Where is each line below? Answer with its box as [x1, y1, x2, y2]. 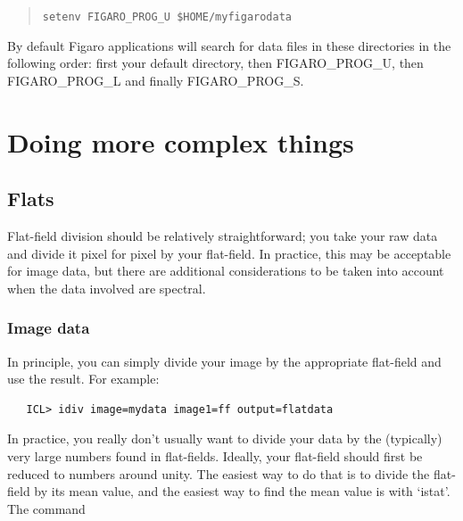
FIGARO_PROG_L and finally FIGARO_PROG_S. [7, 70, 304, 89]
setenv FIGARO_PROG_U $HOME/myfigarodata [42, 11, 292, 23]
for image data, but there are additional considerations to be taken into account [7, 261, 444, 280]
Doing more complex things [7, 123, 354, 160]
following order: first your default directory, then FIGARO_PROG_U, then [7, 54, 424, 72]
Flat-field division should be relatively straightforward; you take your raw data [7, 227, 438, 245]
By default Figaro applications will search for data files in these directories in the [7, 36, 451, 54]
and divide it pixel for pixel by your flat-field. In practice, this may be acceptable [7, 244, 451, 262]
